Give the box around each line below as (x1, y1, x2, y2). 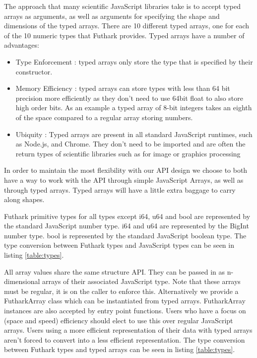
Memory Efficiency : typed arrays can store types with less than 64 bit (15, 83, 230, 93)
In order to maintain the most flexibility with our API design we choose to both (4, 165, 248, 175)
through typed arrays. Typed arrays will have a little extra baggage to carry (4, 184, 236, 195)
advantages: (4, 40, 39, 50)
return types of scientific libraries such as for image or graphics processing (15, 148, 241, 158)
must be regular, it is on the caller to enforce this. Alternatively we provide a (4, 286, 239, 296)
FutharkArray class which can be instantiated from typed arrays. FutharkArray (4, 295, 246, 306)
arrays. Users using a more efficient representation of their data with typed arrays (4, 325, 253, 335)
